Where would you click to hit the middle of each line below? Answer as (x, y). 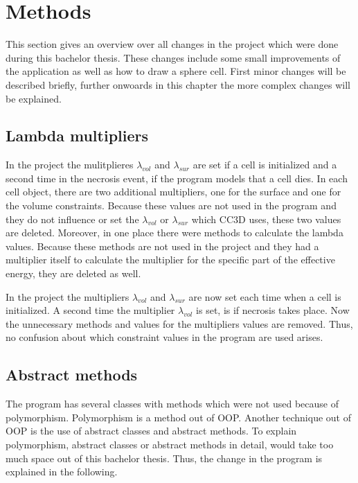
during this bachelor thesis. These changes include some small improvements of (173, 57)
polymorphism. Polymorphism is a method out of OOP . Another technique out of (178, 417)
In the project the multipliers (68, 296)
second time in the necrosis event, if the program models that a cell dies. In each (177, 178)
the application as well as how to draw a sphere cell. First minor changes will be (176, 71)
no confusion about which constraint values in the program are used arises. (164, 337)
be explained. (34, 98)
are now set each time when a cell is (265, 296)
